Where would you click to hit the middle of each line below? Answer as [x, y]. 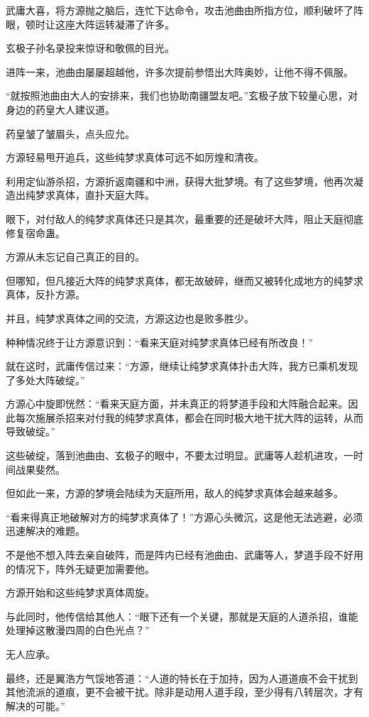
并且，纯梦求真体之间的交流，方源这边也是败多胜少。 [130, 318]
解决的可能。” [35, 705]
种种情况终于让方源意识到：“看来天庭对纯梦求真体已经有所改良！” [160, 342]
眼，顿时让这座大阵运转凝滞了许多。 [90, 24]
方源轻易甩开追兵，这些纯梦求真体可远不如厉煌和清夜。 [135, 157]
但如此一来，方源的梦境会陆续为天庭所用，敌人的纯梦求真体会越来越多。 [175, 493]
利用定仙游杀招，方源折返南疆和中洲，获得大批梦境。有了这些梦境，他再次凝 [184, 181]
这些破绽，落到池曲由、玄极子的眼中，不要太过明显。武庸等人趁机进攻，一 [180, 455]
